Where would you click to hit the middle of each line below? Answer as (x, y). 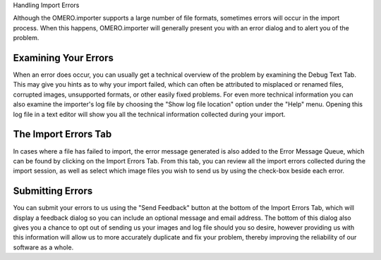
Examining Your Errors (64, 57)
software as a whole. (43, 247)
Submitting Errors (53, 191)
